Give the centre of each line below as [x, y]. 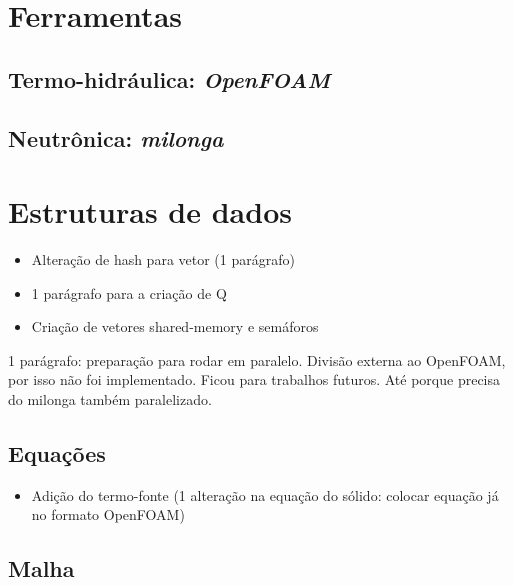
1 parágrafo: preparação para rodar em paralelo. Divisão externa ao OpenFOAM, [257, 359]
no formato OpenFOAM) [108, 514]
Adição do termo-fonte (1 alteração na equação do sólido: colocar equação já [265, 494]
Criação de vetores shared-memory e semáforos [175, 326]
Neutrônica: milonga [116, 137]
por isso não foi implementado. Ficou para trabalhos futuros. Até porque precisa [254, 379]
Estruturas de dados [150, 211]
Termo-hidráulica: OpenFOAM [169, 78]
